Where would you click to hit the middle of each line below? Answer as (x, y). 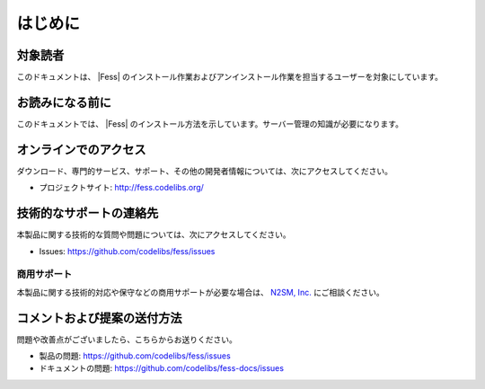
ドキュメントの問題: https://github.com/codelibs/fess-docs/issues (162, 368)
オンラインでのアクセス (81, 150)
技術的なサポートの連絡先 (88, 213)
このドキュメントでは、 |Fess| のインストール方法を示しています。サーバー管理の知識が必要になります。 (210, 124)
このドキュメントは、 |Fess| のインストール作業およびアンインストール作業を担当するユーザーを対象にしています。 (230, 77)
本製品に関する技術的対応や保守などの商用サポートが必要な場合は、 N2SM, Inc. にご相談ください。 (201, 292)
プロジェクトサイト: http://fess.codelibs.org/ (121, 188)
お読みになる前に (64, 102)
